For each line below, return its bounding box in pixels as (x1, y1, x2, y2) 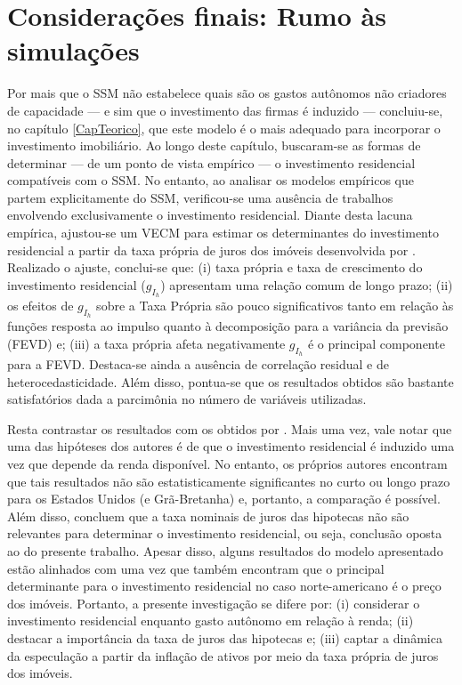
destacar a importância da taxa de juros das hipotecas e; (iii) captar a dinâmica (7, 628, 442, 647)
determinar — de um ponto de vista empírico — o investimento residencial (7, 153, 416, 172)
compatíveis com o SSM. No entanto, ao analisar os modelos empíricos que (7, 171, 414, 189)
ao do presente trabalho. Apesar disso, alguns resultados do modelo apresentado (7, 541, 443, 560)
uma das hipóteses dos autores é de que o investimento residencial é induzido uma (7, 437, 455, 455)
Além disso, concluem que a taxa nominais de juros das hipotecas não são (7, 506, 409, 525)
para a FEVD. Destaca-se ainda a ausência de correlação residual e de (7, 355, 389, 374)
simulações (7, 32, 140, 68)
